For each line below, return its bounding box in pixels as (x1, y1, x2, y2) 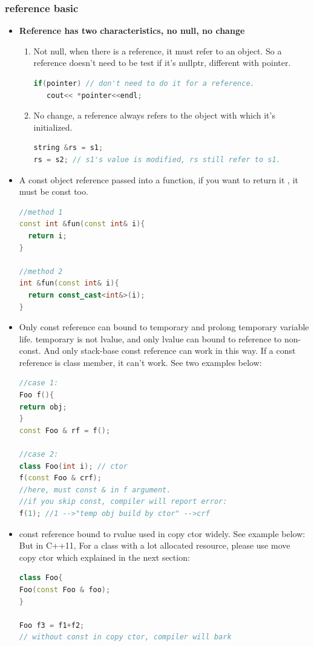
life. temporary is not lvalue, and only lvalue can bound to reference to (19, 332, 282, 345)
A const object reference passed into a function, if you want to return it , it (19, 173, 299, 186)
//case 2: (19, 450, 59, 459)
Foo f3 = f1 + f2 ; (19, 621, 85, 630)
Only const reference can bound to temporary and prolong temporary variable (19, 321, 309, 333)
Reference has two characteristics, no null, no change (19, 24, 245, 37)
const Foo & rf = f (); (19, 426, 111, 435)
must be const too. (19, 185, 88, 198)
